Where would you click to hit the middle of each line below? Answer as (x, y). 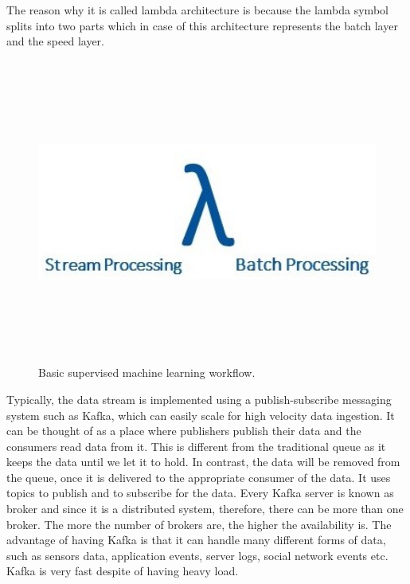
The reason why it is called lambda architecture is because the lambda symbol (197, 10)
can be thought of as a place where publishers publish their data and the (184, 431)
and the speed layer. (56, 41)
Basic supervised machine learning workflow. (147, 372)
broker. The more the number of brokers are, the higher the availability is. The (199, 524)
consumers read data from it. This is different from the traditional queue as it (196, 446)
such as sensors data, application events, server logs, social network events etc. (197, 555)
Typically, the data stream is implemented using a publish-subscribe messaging (199, 399)
